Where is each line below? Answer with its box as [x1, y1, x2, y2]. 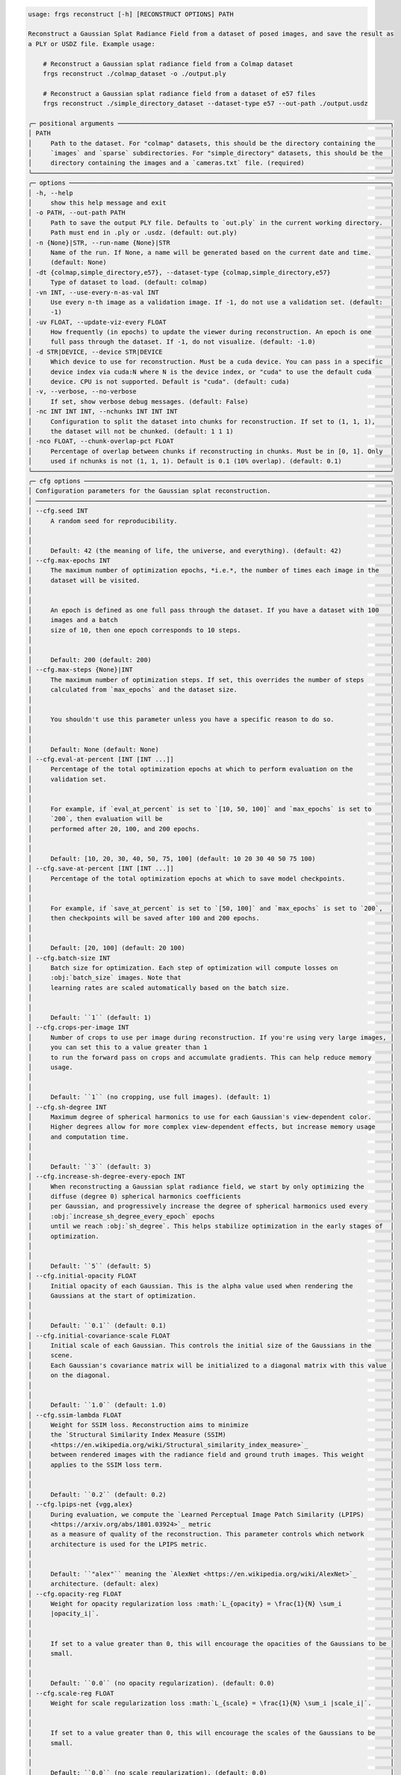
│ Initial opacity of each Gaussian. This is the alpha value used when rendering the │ [28, 1282, 395, 1290]
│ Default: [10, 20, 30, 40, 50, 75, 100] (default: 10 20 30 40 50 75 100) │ [28, 854, 395, 863]
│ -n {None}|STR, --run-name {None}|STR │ [28, 239, 395, 246]
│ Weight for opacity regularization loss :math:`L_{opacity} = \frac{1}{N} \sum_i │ [28, 1600, 395, 1608]
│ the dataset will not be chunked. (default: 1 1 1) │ [28, 427, 395, 435]
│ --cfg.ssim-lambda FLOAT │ [28, 1411, 395, 1419]
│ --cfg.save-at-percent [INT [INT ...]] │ [28, 865, 395, 873]
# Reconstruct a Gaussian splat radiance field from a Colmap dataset [43, 60, 294, 67]
